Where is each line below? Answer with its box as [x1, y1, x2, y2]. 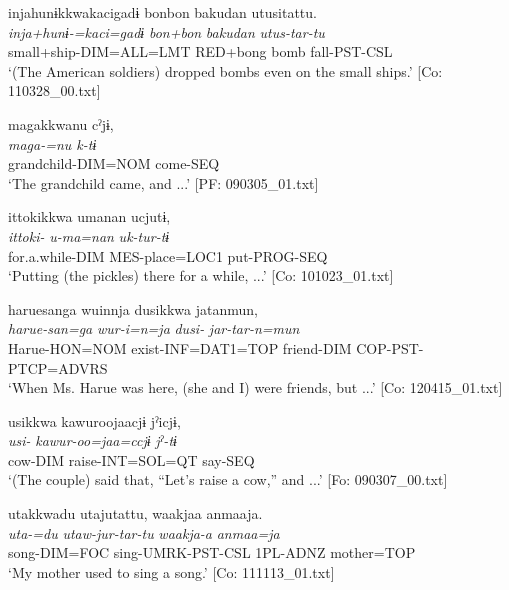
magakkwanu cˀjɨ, [8, 113, 114, 134]
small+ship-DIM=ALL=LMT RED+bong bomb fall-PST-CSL [8, 41, 393, 62]
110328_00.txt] [8, 80, 101, 101]
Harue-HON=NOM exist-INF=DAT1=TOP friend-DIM [8, 337, 352, 358]
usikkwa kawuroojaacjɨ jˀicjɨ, [8, 410, 181, 431]
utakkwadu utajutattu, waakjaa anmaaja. [8, 503, 263, 524]
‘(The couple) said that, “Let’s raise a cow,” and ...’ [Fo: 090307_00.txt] [8, 469, 448, 490]
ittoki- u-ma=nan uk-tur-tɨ [8, 225, 170, 246]
